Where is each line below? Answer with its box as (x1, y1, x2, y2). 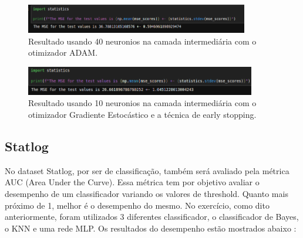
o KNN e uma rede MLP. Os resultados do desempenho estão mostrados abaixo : (5, 222, 297, 234)
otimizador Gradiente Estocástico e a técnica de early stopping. (28, 108, 257, 120)
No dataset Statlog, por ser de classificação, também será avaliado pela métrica (5, 164, 289, 176)
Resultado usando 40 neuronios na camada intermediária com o (28, 35, 257, 47)
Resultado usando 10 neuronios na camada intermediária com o (28, 97, 257, 109)
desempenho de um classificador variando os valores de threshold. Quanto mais (5, 187, 288, 199)
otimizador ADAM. (28, 46, 98, 59)
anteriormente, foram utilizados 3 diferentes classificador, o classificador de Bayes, (5, 210, 299, 223)
